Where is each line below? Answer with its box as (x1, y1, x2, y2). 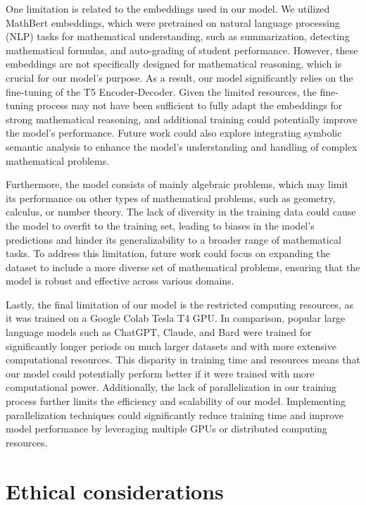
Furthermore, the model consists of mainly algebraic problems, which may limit (6, 177, 348, 192)
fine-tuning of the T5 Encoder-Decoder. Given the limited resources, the (6, 84, 317, 99)
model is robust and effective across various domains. (6, 273, 234, 288)
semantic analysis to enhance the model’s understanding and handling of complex (6, 139, 358, 154)
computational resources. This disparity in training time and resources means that (6, 352, 360, 367)
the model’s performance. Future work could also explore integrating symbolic (6, 125, 342, 140)
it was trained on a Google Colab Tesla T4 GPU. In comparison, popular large (6, 311, 346, 325)
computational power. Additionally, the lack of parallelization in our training (6, 380, 337, 394)
